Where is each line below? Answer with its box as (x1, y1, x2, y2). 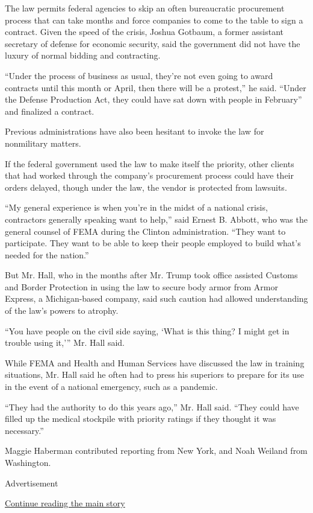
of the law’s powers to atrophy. (5, 304, 119, 317)
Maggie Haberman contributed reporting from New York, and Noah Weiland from (5, 444, 308, 457)
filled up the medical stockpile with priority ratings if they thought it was (5, 412, 276, 425)
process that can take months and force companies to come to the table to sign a (5, 13, 303, 26)
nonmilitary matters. (5, 136, 81, 149)
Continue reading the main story (5, 497, 125, 509)
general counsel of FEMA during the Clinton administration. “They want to (5, 225, 286, 237)
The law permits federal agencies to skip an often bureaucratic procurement (5, 2, 285, 14)
